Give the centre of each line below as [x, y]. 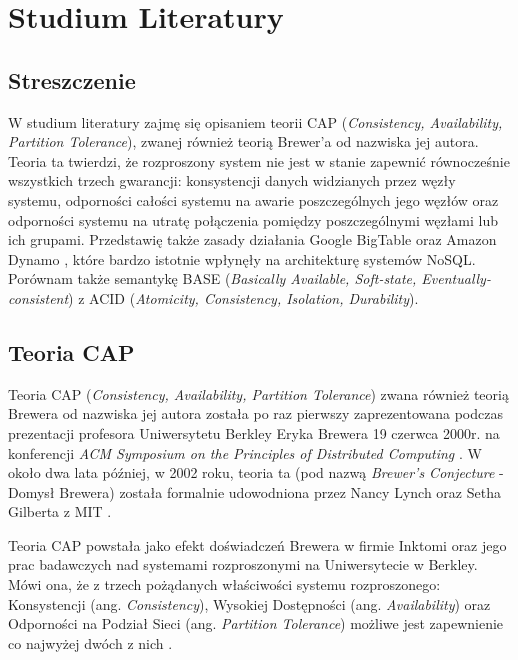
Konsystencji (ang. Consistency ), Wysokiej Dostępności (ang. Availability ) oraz [249, 603]
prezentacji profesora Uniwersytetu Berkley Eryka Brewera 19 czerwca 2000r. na [254, 432]
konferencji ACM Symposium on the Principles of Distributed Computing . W [245, 452]
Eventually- [456, 278]
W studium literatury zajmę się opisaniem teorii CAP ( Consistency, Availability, [255, 121]
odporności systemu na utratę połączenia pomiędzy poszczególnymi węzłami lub [253, 219]
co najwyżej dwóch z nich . [90, 642]
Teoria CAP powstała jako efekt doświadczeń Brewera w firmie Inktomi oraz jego [257, 544]
